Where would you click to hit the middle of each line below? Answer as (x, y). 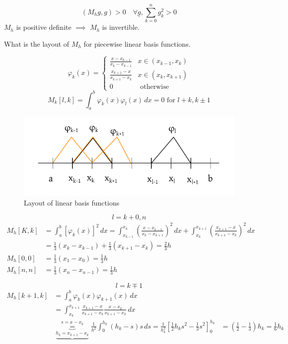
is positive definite (44, 27)
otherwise (154, 87)
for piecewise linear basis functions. (137, 43)
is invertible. (121, 27)
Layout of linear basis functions (72, 202)
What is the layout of (37, 43)
